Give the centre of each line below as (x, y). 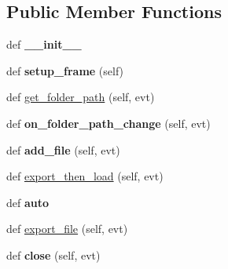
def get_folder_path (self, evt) (81, 97)
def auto (28, 202)
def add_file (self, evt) (63, 149)
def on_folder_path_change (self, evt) (108, 123)
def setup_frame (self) (65, 70)
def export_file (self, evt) (67, 229)
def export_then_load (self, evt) (85, 176)
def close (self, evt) (53, 254)
